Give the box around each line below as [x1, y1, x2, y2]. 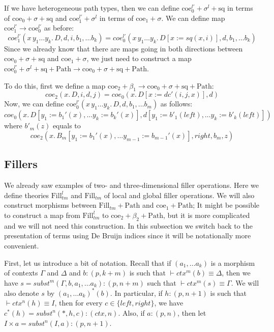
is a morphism [210, 257, 255, 268]
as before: [44, 22, 74, 33]
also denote [4, 287, 39, 298]
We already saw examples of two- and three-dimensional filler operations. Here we [4, 180, 259, 190]
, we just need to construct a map [86, 53, 192, 64]
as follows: [160, 98, 193, 109]
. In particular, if [110, 287, 163, 298]
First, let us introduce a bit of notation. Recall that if [4, 257, 171, 268]
